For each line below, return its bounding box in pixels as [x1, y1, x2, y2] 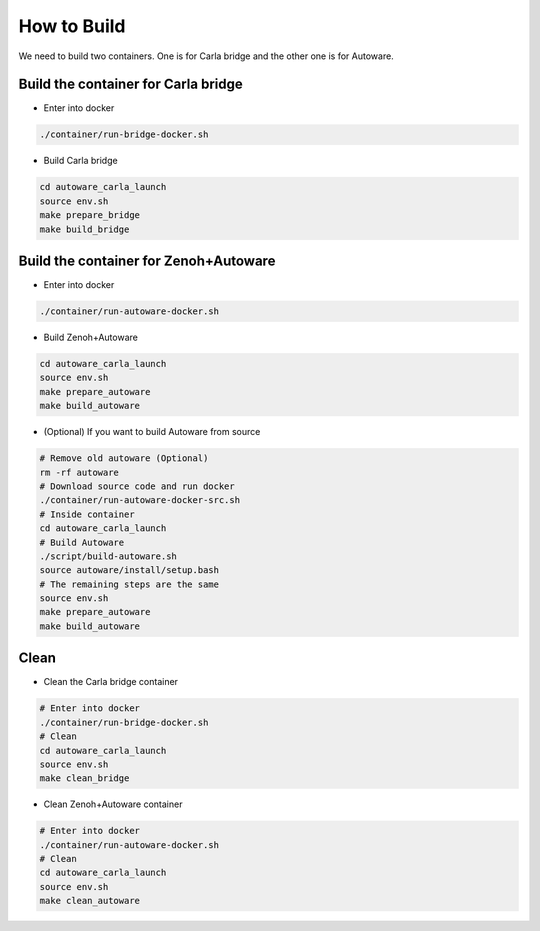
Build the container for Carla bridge [18, 76, 244, 93]
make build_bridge [39, 223, 130, 235]
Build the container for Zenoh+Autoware [18, 252, 276, 269]
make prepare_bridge [39, 210, 140, 221]
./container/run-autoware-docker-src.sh [39, 495, 240, 506]
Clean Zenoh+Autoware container [43, 798, 183, 810]
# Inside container [39, 508, 135, 520]
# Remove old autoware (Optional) [39, 453, 209, 464]
